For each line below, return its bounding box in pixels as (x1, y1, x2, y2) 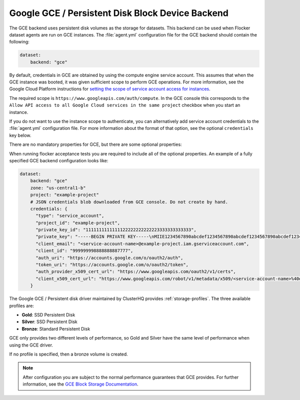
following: (9, 39, 29, 45)
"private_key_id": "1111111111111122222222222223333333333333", (35, 227, 197, 233)
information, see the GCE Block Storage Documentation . (22, 381, 138, 387)
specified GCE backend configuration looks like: (9, 157, 108, 163)
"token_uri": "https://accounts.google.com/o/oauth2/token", (35, 262, 189, 268)
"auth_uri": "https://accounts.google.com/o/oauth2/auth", (35, 255, 183, 261)
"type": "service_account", (35, 213, 104, 219)
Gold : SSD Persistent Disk (21, 312, 75, 318)
